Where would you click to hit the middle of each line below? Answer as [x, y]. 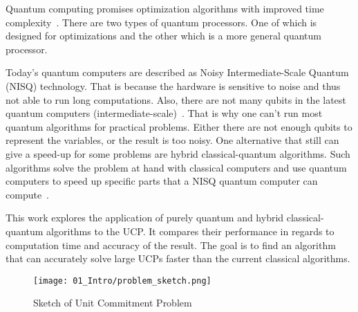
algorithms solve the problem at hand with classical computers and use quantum [176, 167]
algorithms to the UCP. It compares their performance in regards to [190, 231]
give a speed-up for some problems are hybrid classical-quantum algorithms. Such [178, 153]
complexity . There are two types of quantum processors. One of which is [161, 22]
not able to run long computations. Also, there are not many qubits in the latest [176, 99]
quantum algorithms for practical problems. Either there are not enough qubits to [179, 126]
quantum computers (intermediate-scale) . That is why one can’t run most [164, 113]
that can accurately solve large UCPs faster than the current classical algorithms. [178, 258]
